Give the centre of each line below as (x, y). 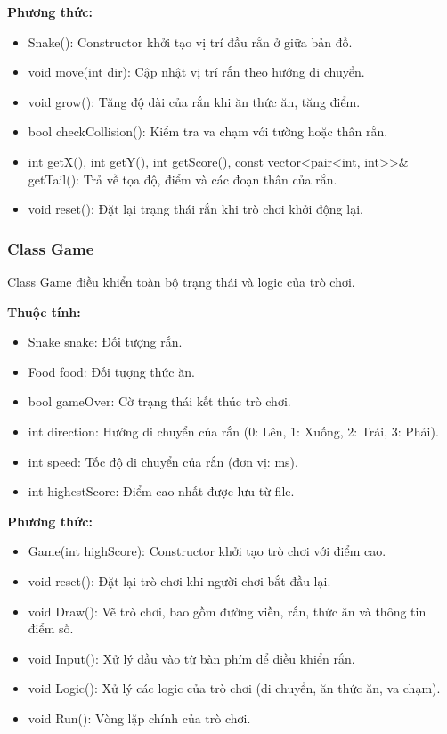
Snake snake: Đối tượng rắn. (105, 342)
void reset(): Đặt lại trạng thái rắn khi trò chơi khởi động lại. (195, 209)
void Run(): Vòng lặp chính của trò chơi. (139, 718)
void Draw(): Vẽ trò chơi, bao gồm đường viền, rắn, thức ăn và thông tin (227, 611)
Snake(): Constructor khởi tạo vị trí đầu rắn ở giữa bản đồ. (190, 41)
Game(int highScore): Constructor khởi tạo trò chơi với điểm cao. (207, 551)
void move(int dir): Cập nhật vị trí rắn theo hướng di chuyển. (196, 72)
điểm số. (51, 628)
